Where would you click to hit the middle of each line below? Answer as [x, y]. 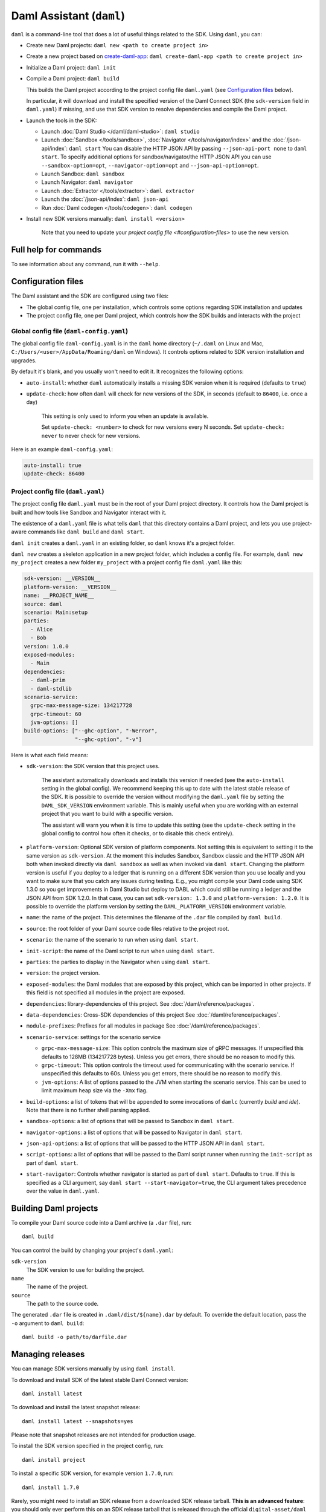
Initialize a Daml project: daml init [71, 67]
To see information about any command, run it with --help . [85, 264]
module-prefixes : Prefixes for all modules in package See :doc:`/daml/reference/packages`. [143, 1026]
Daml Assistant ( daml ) [68, 16]
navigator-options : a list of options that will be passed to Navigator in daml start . [134, 1132]
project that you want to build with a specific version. [107, 814]
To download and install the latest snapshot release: [76, 1407]
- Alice [42, 629]
